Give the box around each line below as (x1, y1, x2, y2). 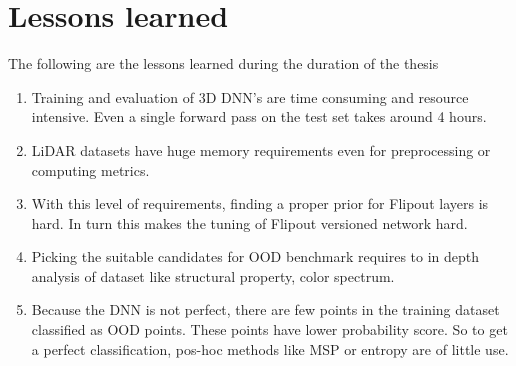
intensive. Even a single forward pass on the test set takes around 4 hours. (31, 106, 487, 127)
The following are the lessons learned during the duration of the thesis (8, 53, 439, 74)
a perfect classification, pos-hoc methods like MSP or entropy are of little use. (31, 338, 509, 359)
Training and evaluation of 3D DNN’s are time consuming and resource (31, 86, 469, 107)
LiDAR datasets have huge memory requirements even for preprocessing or (31, 139, 491, 160)
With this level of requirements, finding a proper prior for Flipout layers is (31, 193, 489, 214)
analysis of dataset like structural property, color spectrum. (31, 265, 395, 286)
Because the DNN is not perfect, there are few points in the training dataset (31, 299, 500, 320)
